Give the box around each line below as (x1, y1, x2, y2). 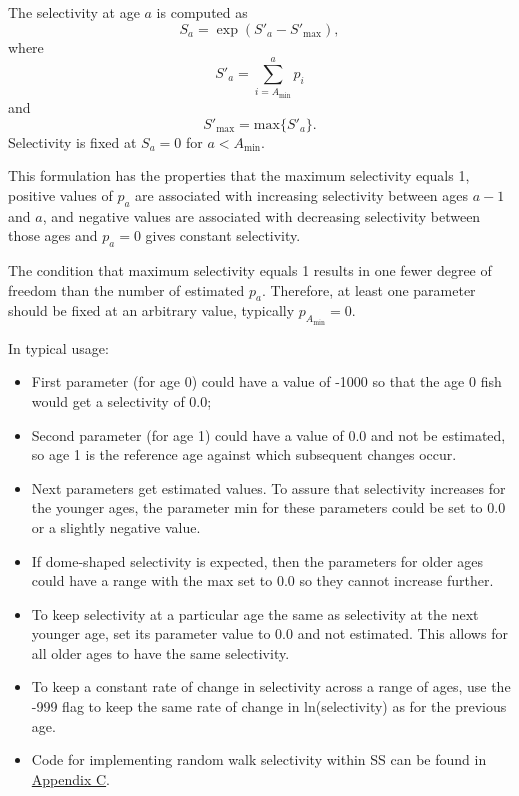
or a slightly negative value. (31, 516, 201, 537)
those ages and (8, 225, 98, 246)
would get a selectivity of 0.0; (31, 390, 212, 411)
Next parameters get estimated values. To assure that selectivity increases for (31, 477, 506, 498)
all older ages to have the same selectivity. (31, 642, 290, 663)
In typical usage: (8, 337, 109, 358)
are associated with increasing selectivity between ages (135, 184, 469, 205)
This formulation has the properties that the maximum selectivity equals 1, (8, 165, 470, 186)
